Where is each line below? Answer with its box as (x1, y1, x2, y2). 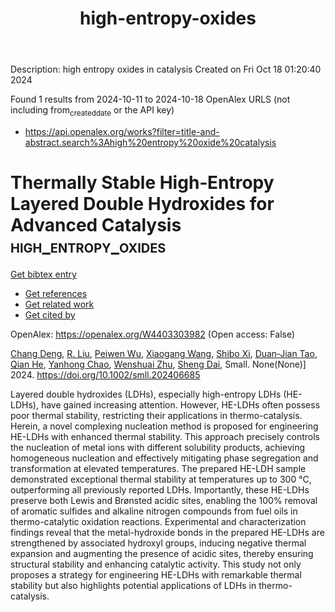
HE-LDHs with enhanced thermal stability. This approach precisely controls (10, 430, 320, 442)
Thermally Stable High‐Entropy (10, 172, 275, 194)
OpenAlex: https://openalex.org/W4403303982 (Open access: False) (10, 328, 296, 340)
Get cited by (24, 308, 76, 321)
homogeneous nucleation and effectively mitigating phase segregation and (10, 452, 319, 464)
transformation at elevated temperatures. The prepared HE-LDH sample (10, 462, 307, 474)
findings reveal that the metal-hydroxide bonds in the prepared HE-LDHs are (10, 526, 325, 538)
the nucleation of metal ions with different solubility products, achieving (10, 441, 306, 453)
